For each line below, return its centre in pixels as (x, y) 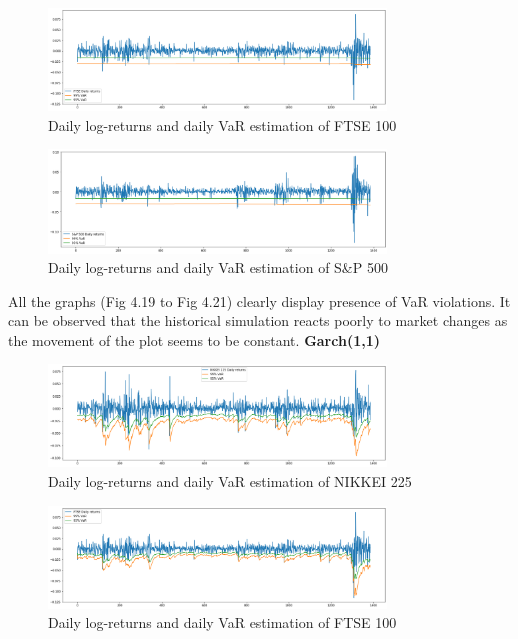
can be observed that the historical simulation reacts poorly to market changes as (258, 320)
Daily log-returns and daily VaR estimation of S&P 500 (218, 267)
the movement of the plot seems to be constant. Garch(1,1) (194, 339)
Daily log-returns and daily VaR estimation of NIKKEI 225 (230, 481)
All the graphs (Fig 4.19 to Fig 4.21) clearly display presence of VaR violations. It (259, 300)
